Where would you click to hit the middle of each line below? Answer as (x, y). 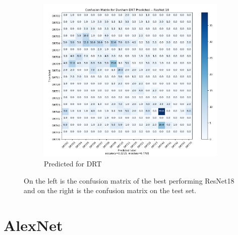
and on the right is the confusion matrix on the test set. (110, 190)
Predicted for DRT (73, 163)
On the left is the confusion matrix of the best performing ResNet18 (129, 180)
